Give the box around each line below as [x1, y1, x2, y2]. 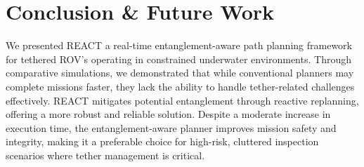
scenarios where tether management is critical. [6, 147, 205, 162]
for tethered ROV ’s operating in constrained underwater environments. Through [6, 51, 351, 66]
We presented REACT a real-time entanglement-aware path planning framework [6, 38, 352, 53]
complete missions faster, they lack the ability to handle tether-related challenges [6, 79, 355, 93]
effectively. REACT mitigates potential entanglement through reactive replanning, [6, 93, 359, 107]
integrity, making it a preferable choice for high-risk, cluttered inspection [6, 134, 319, 149]
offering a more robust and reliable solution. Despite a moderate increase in [6, 107, 331, 121]
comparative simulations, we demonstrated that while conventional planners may [6, 65, 354, 80]
